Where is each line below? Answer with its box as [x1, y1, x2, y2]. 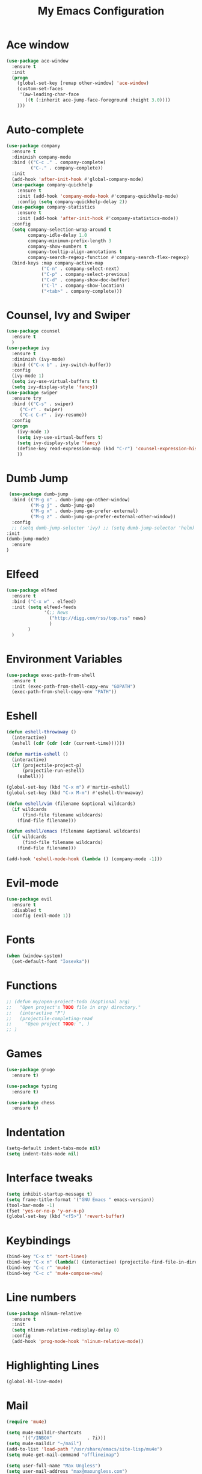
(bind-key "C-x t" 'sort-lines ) [6, 1253, 87, 1260]
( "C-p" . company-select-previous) [41, 271, 130, 277]
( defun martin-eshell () [6, 751, 69, 757]
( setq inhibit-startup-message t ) [6, 1191, 93, 1197]
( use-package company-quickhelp [11, 182, 93, 188]
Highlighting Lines [6, 1359, 99, 1372]
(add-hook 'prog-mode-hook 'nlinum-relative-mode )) [11, 1339, 144, 1345]
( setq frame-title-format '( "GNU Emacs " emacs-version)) [6, 1196, 155, 1203]
